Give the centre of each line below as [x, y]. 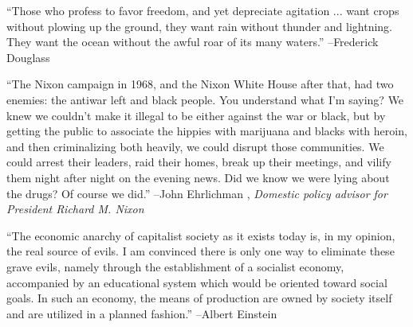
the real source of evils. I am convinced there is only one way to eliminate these [201, 251]
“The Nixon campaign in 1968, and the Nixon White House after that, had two [200, 84]
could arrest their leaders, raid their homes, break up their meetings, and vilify [199, 162]
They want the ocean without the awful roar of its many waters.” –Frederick [193, 42]
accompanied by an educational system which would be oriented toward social [197, 282]
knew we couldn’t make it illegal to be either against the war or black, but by [196, 115]
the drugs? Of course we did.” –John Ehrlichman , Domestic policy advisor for [197, 193]
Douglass [28, 57]
